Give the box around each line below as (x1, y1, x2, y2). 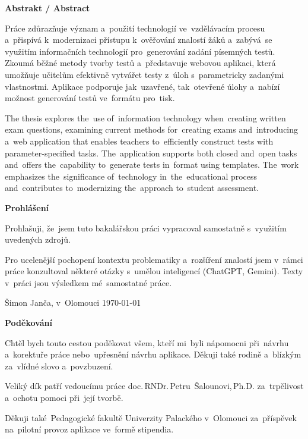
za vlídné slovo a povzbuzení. (5, 359, 113, 372)
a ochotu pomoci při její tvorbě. (5, 391, 123, 404)
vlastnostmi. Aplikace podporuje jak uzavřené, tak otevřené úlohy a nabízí (5, 80, 280, 92)
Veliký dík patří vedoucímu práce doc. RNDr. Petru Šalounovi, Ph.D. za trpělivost (5, 380, 304, 392)
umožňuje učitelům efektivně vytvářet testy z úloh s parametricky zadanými (5, 68, 284, 80)
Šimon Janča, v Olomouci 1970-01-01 (5, 296, 141, 309)
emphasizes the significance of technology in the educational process (5, 170, 258, 182)
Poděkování (5, 316, 52, 329)
